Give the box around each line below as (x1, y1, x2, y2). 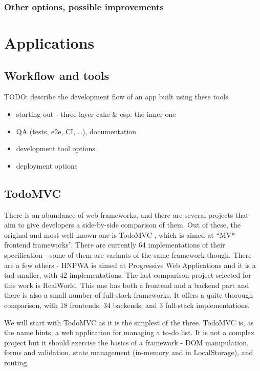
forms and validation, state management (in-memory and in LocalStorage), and (4, 347, 253, 358)
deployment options (16, 160, 78, 171)
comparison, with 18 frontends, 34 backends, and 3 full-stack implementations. (4, 299, 250, 310)
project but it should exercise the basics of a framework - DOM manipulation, (4, 337, 249, 347)
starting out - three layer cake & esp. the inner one (16, 109, 176, 119)
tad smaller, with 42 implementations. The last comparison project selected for (4, 270, 251, 280)
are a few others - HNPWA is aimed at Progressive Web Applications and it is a (4, 259, 256, 270)
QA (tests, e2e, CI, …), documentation (16, 126, 137, 136)
